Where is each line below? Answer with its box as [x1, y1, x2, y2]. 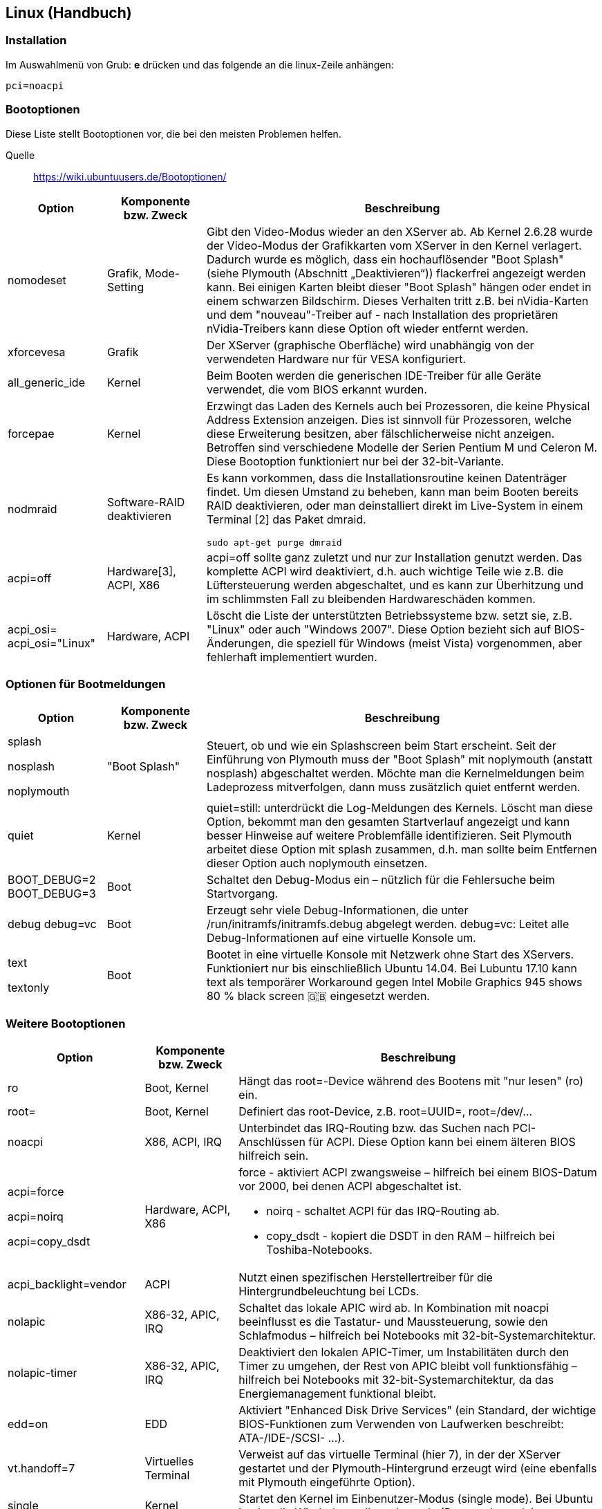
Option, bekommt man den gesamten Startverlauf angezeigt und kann [206, 815, 570, 829]
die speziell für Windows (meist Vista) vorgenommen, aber [277, 636, 582, 650]
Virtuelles [144, 1454, 194, 1469]
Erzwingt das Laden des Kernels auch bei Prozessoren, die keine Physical [206, 398, 590, 413]
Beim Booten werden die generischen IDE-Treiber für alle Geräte [206, 368, 541, 382]
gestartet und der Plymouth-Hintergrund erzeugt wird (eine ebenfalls [238, 1461, 597, 1476]
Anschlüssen [238, 1135, 305, 1149]
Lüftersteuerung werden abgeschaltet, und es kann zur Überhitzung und [206, 577, 584, 592]
